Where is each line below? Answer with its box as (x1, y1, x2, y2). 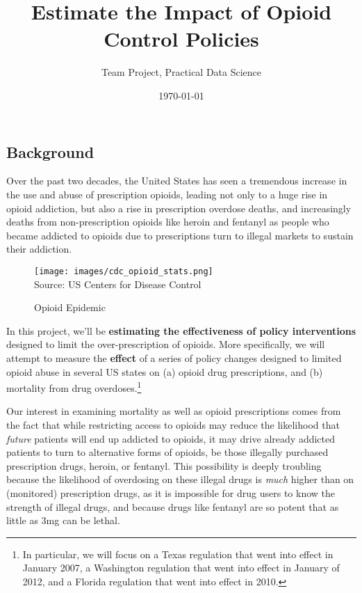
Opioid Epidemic (34, 300, 106, 315)
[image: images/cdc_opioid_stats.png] (34, 266, 213, 276)
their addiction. (6, 242, 72, 256)
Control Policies (104, 24, 259, 53)
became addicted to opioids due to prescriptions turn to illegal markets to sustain (6, 228, 354, 242)
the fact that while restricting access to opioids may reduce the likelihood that (6, 417, 340, 432)
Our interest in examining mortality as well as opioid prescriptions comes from (6, 404, 341, 418)
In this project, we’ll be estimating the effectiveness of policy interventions (6, 323, 356, 338)
